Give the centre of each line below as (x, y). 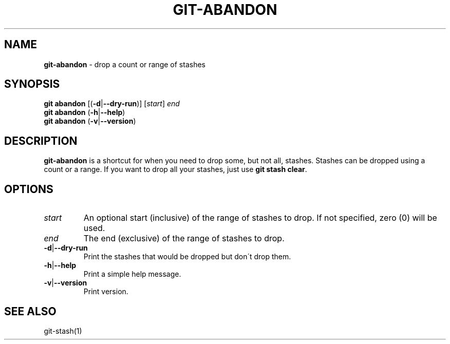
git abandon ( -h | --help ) (85, 112)
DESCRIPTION (41, 141)
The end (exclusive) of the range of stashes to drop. (184, 238)
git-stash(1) (63, 331)
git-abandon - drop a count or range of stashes (125, 64)
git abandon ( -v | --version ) (90, 121)
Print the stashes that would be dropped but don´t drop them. (187, 257)
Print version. (106, 292)
